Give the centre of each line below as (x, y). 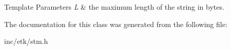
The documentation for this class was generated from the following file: (116, 24)
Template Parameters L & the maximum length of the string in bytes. (114, 7)
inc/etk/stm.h (26, 41)
